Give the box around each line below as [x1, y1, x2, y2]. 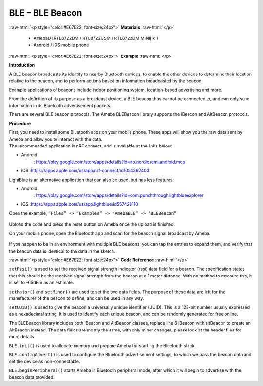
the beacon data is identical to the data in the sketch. [9, 248, 115, 254]
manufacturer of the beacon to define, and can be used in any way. [9, 295, 144, 301]
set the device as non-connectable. [9, 358, 80, 365]
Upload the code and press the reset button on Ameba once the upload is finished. [9, 221, 175, 227]
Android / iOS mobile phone [33, 42, 89, 48]
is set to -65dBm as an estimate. [9, 280, 74, 286]
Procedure [9, 120, 31, 126]
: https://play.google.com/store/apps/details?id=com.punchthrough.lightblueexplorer [33, 192, 204, 198]
